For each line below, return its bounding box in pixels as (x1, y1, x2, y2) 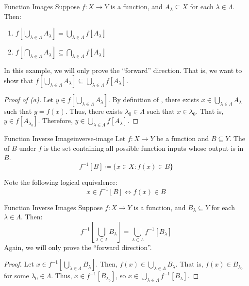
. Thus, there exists (65, 106, 123, 116)
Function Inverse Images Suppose (4, 202, 103, 212)
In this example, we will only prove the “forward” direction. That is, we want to (4, 65, 242, 75)
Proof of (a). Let (4, 94, 54, 104)
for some (4, 270, 29, 281)
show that (4, 75, 33, 85)
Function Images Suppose (4, 1, 80, 11)
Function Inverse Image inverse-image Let (4, 133, 126, 143)
